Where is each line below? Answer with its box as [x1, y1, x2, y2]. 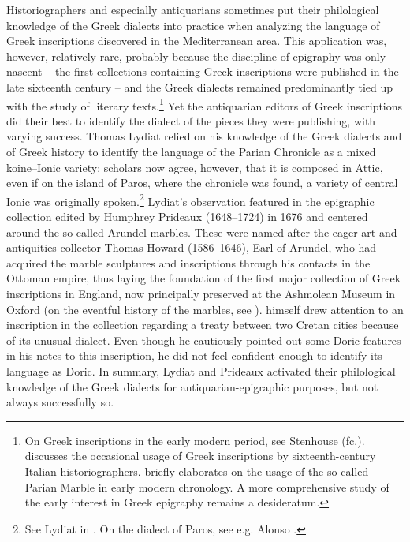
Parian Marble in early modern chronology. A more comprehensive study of [24, 478, 389, 495]
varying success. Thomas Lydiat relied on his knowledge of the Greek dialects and [6, 128, 402, 144]
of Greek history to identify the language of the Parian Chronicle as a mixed [6, 144, 376, 159]
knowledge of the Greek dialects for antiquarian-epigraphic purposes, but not [6, 378, 378, 394]
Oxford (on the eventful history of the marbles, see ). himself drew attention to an [6, 301, 404, 317]
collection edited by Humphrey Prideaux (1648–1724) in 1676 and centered [6, 208, 368, 225]
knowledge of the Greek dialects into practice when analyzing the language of [6, 17, 380, 33]
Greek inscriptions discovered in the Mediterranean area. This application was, [6, 32, 387, 49]
